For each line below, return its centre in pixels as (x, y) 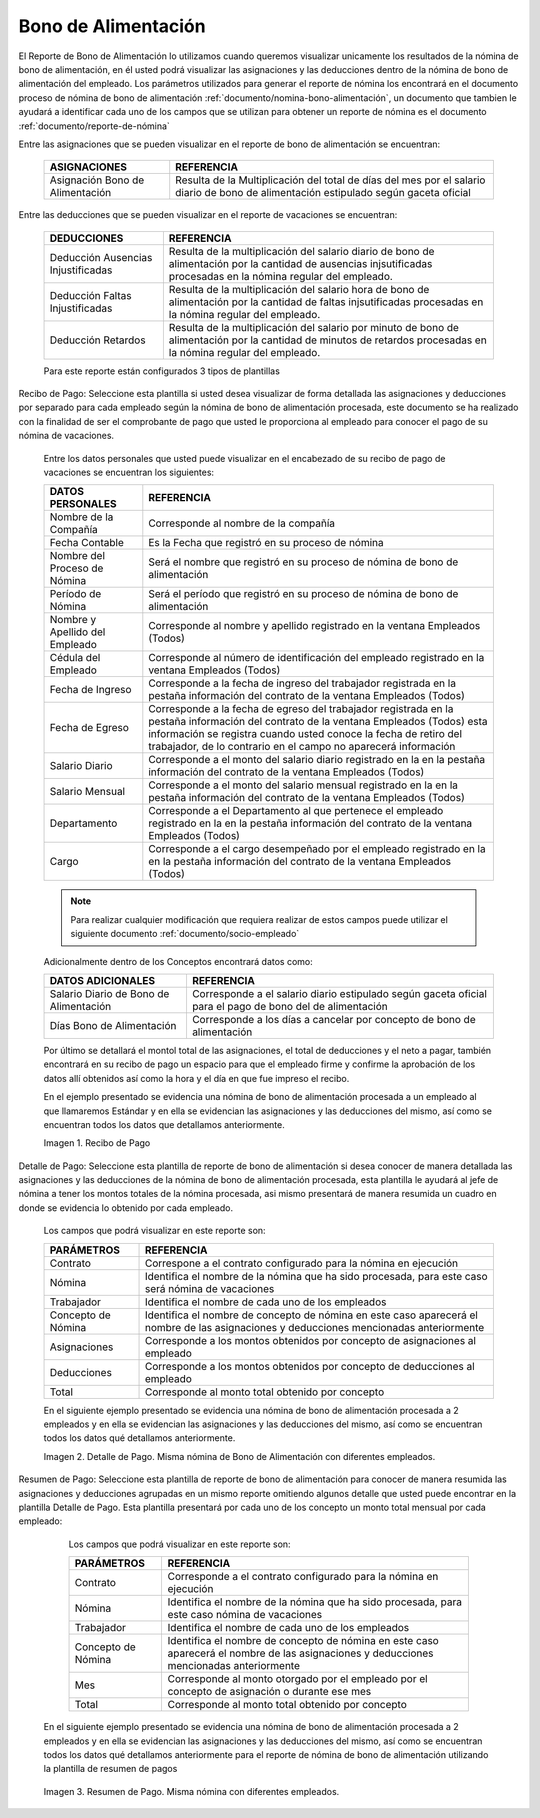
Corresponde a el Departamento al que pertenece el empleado (296, 811)
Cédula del (75, 658)
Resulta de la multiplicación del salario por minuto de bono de (314, 327)
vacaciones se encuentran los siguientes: (129, 472)
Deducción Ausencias (101, 257)
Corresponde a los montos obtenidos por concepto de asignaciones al (310, 1340)
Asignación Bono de (97, 180)
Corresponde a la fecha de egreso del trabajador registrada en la (301, 709)
